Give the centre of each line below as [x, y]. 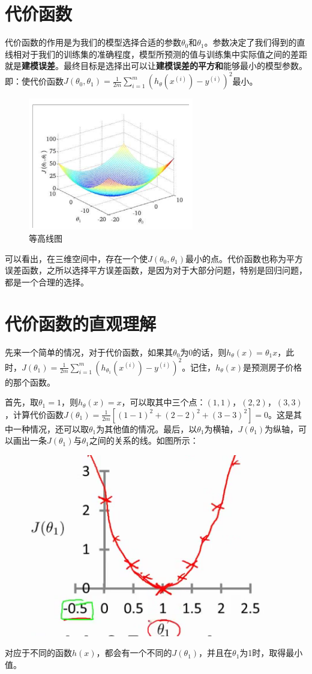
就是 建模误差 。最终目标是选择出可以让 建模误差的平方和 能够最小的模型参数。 [156, 66]
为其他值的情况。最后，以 [147, 428]
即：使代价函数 [34, 81]
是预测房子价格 [273, 367]
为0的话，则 [203, 352]
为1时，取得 [263, 653]
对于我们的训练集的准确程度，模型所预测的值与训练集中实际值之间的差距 [164, 54]
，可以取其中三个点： [163, 402]
